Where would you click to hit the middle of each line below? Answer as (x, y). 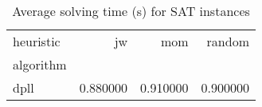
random (228, 41)
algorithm (40, 64)
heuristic (37, 41)
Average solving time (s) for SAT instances (131, 11)
